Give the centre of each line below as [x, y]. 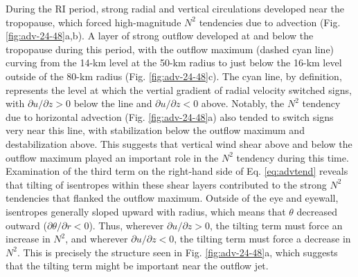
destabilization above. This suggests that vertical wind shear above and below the [179, 143]
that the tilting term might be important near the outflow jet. [137, 266]
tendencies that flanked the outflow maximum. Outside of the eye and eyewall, [172, 198]
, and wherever [97, 239]
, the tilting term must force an [276, 225]
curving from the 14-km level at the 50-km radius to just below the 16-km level [174, 63]
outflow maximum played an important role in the [112, 157]
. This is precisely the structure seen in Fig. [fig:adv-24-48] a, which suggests [177, 252]
